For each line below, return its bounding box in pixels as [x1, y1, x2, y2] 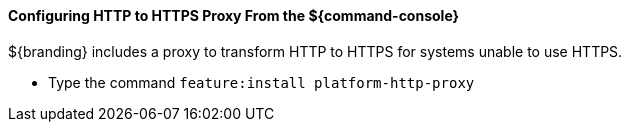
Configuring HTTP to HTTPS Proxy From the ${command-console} [8, 7, 460, 24]
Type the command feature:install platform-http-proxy [48, 73, 475, 91]
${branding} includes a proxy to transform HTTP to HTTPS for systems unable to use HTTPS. [8, 42, 623, 60]
